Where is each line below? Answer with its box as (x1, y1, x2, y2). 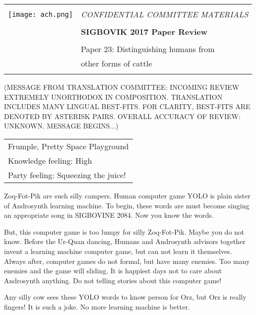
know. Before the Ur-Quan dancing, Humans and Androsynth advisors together (4, 236, 246, 247)
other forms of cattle (80, 58, 152, 69)
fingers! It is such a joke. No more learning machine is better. (4, 301, 190, 312)
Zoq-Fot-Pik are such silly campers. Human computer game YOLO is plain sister (4, 190, 251, 200)
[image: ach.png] (8, 10, 73, 18)
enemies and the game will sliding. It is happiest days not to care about (4, 265, 222, 276)
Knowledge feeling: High (8, 154, 92, 166)
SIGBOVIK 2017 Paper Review (80, 26, 208, 37)
